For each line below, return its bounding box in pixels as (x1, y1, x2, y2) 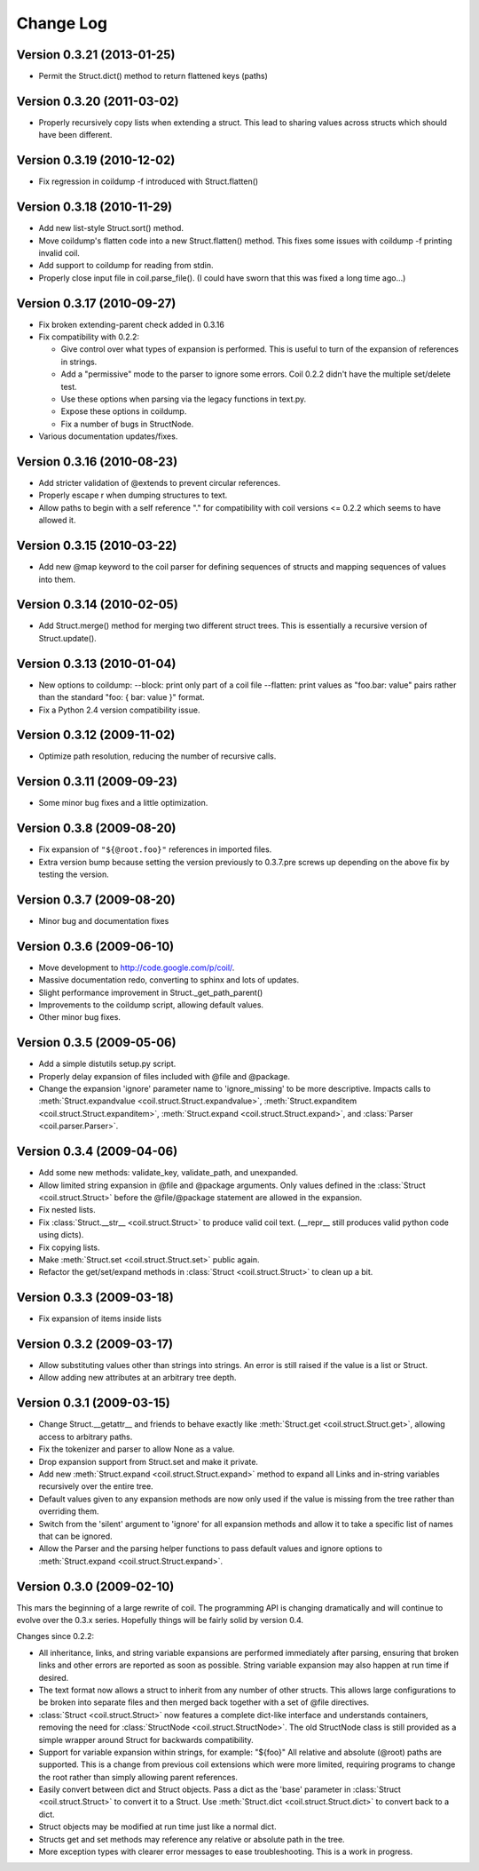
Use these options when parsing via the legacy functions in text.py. (60, 394, 307, 404)
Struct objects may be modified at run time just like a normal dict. (38, 1821, 277, 1832)
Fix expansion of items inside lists (38, 1313, 162, 1324)
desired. (38, 1672, 69, 1683)
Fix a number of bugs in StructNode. (60, 418, 194, 429)
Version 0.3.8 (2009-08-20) (16, 821, 177, 836)
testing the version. (38, 869, 110, 880)
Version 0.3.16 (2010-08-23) (16, 454, 178, 469)
